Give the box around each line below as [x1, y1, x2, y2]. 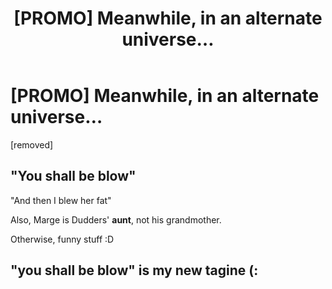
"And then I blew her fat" [10, 194, 112, 206]
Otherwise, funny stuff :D [10, 233, 115, 245]
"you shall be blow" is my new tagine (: [10, 262, 259, 279]
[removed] [10, 138, 54, 151]
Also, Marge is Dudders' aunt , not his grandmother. [10, 213, 222, 226]
